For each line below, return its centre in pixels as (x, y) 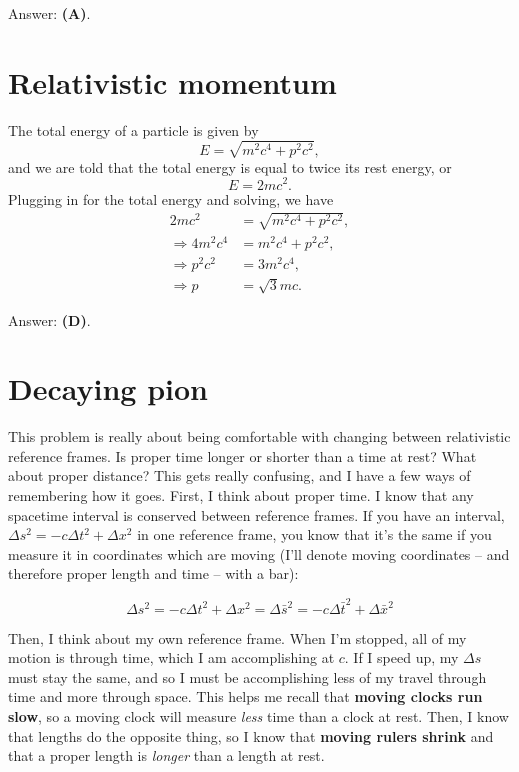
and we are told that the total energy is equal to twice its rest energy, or (230, 166)
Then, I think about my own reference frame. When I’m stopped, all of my (237, 637)
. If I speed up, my (401, 657)
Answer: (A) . (49, 13)
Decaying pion (108, 388)
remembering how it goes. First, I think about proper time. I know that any (241, 495)
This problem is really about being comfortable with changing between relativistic (259, 436)
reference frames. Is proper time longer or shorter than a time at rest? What (242, 455)
